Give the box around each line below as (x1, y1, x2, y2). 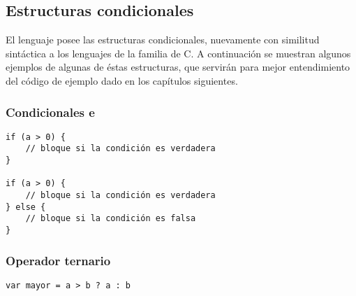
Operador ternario (6, 251, 111, 269)
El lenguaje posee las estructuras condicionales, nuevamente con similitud (6, 32, 320, 47)
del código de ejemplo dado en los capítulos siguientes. (6, 73, 238, 87)
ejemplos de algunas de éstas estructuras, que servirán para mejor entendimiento (6, 59, 350, 74)
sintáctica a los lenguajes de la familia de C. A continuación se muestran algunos (6, 45, 351, 60)
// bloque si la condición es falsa (25, 213, 196, 224)
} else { (6, 202, 46, 212)
